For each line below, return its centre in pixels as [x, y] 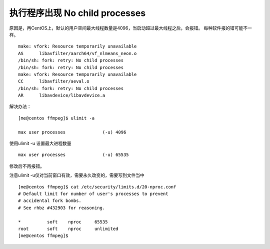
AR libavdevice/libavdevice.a [62, 95]
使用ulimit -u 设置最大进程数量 [40, 143]
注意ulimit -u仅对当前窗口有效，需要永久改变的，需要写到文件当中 [77, 175]
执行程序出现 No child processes [77, 13]
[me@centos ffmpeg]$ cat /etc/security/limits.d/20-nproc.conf [97, 187]
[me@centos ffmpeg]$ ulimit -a [56, 118]
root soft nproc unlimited [68, 228]
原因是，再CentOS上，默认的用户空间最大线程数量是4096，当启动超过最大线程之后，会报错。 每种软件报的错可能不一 [131, 28]
